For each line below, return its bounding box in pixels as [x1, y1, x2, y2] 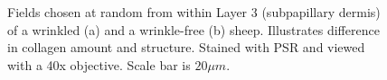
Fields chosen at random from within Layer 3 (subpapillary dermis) [7, 3, 381, 21]
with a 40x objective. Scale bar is [7, 55, 191, 74]
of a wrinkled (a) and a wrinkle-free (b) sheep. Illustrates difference [7, 20, 380, 39]
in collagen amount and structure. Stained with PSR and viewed [7, 38, 365, 57]
